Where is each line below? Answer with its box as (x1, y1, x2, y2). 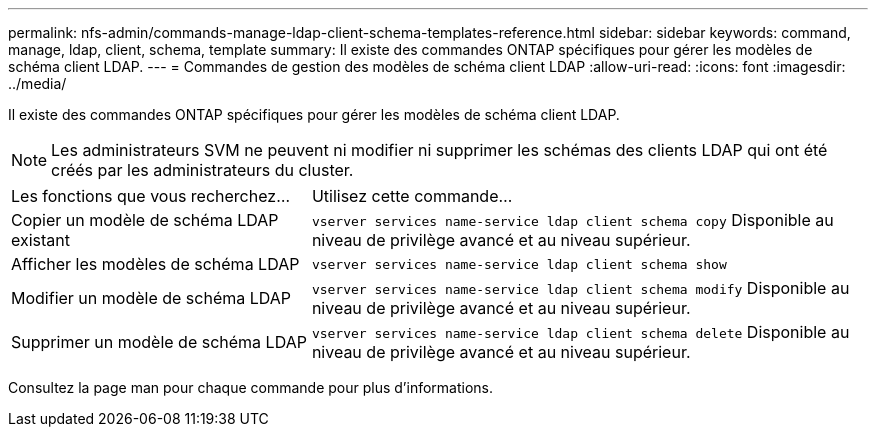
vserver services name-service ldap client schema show (311, 256, 727, 272)
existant (11, 230, 71, 250)
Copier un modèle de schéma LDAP (11, 210, 279, 230)
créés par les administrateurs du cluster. (51, 160, 354, 180)
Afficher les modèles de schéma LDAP (11, 254, 300, 274)
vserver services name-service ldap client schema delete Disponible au (311, 322, 850, 342)
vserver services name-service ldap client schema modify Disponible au (311, 278, 850, 298)
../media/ (8, 75, 67, 92)
